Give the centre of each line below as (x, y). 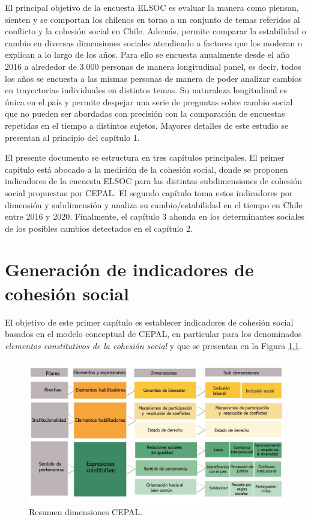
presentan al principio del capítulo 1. (72, 137)
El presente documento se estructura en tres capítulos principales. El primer (145, 157)
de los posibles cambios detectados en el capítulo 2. (99, 228)
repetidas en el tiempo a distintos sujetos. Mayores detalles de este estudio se (147, 125)
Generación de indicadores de (129, 269)
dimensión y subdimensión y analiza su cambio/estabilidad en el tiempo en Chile (154, 204)
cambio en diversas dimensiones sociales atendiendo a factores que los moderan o (153, 42)
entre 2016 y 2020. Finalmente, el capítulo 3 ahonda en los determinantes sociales (155, 216)
